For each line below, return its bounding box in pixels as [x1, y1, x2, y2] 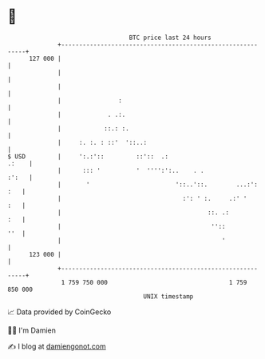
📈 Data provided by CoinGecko [7, 307, 112, 317]
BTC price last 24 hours [129, 34, 212, 42]
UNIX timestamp [143, 292, 194, 301]
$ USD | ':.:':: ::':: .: [7, 152, 169, 161]
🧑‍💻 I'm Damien [7, 325, 57, 335]
